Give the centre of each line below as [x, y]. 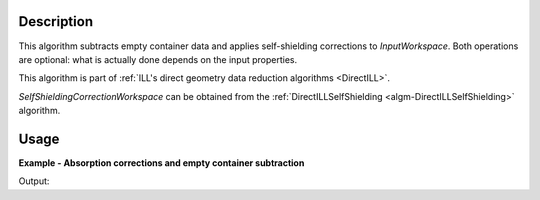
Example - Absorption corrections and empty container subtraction [161, 162]
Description [56, 21]
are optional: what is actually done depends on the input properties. [158, 59]
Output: [34, 181]
